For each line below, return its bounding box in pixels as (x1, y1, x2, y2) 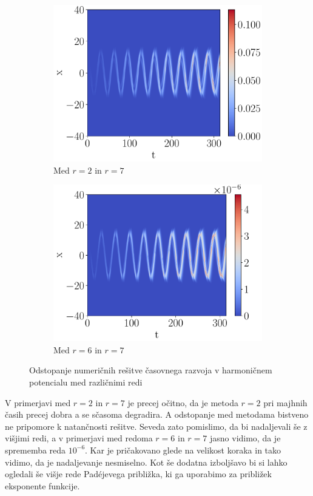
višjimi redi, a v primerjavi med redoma (5, 432, 153, 444)
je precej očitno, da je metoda (127, 396, 238, 409)
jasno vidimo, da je (209, 432, 281, 444)
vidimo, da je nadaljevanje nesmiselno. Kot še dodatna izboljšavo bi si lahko (5, 455, 288, 468)
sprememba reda (5, 443, 66, 456)
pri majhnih (263, 396, 308, 409)
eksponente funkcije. (5, 479, 80, 492)
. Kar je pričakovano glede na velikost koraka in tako (85, 443, 281, 456)
